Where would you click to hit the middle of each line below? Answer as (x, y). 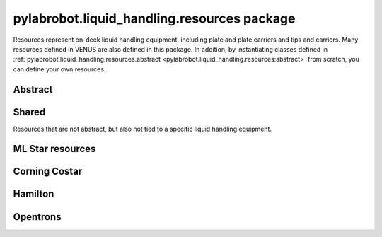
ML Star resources (54, 149)
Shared (29, 112)
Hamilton (34, 194)
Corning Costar (48, 172)
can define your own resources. (59, 69)
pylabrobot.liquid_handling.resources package (154, 18)
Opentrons (37, 217)
